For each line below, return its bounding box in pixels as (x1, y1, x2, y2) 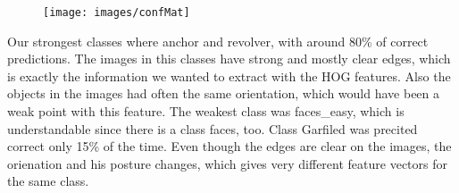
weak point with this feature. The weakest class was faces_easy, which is (7, 102, 405, 121)
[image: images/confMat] (43, 6, 190, 19)
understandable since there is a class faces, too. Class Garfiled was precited (7, 119, 418, 138)
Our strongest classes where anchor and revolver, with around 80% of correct (7, 31, 429, 50)
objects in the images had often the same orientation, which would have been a (7, 84, 440, 103)
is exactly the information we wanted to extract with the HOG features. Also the (7, 66, 451, 85)
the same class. (7, 172, 89, 190)
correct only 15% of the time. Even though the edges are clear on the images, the (7, 137, 452, 155)
